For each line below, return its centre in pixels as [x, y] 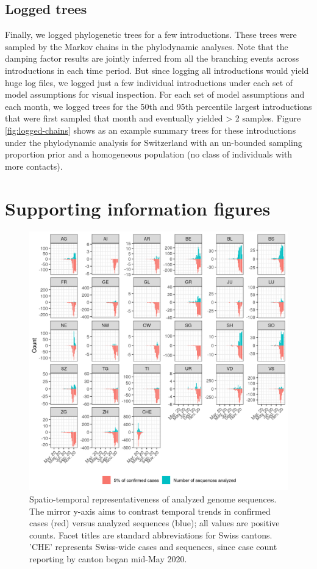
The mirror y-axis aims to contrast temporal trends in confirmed [150, 511]
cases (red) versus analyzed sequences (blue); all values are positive [155, 523]
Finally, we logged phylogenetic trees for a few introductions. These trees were [151, 34]
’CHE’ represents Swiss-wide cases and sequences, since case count [153, 547]
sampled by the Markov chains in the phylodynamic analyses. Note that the [147, 46]
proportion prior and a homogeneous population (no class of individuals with [149, 154]
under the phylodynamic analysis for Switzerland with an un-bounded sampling [154, 142]
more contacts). [34, 166]
